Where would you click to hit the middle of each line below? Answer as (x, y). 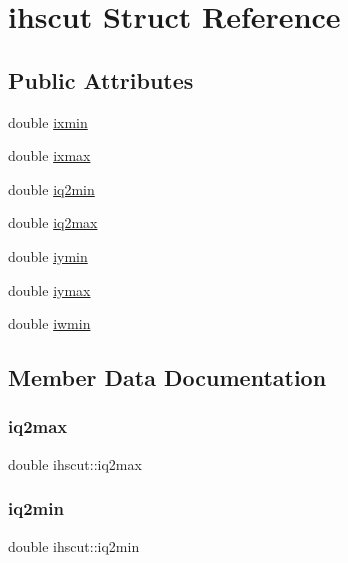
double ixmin (48, 121)
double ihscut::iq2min (74, 545)
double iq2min (51, 188)
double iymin (48, 255)
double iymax (49, 289)
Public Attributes (101, 79)
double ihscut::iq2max (75, 463)
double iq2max (53, 222)
